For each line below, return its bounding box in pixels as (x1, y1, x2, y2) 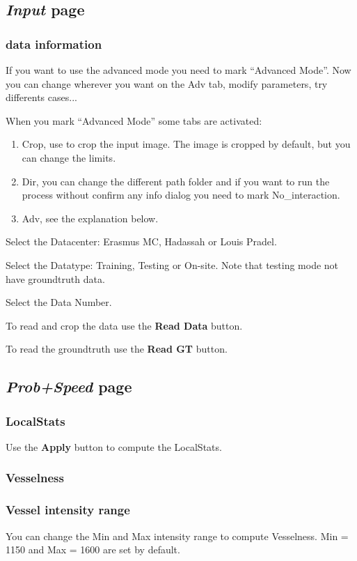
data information (6, 35, 102, 52)
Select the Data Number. (6, 295, 112, 309)
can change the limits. (22, 150, 116, 164)
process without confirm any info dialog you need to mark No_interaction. (22, 187, 340, 202)
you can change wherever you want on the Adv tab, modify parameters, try (6, 76, 328, 91)
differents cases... (6, 90, 77, 105)
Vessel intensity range (6, 501, 130, 518)
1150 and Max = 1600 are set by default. (6, 542, 180, 557)
